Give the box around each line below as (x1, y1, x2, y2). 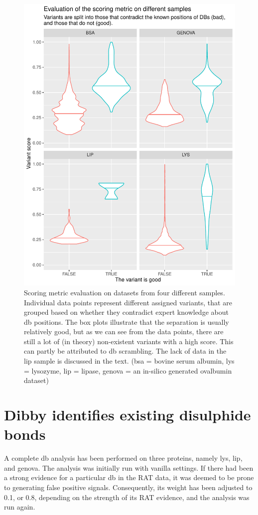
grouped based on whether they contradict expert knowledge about (24, 307, 229, 317)
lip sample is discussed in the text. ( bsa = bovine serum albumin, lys (24, 356, 235, 366)
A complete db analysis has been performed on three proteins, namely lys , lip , (4, 453, 243, 463)
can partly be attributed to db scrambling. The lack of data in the (24, 346, 227, 356)
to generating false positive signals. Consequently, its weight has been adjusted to (4, 482, 253, 492)
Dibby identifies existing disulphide (4, 404, 251, 425)
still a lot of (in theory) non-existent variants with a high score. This (24, 336, 234, 346)
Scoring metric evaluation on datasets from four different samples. (24, 287, 225, 297)
